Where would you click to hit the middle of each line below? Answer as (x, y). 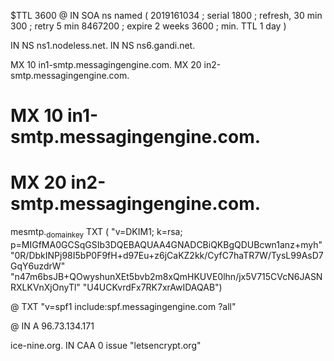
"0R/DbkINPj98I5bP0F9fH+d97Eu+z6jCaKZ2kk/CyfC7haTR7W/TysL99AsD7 (167, 255)
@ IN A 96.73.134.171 (52, 326)
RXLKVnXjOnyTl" (45, 287)
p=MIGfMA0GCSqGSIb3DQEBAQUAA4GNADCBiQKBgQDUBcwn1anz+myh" (166, 244)
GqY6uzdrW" (38, 266)
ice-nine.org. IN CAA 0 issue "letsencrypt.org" (106, 345)
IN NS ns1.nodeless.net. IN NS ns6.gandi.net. (103, 45)
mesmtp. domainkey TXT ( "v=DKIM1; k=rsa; (96, 233)
